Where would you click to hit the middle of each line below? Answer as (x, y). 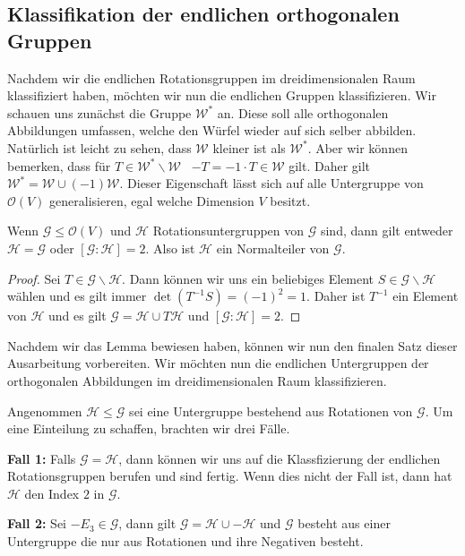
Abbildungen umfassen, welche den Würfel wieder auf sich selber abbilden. (212, 130)
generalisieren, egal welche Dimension (152, 200)
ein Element (426, 296)
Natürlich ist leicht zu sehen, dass (99, 147)
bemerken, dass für (59, 165)
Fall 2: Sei (37, 523)
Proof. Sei (34, 278)
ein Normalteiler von (273, 248)
